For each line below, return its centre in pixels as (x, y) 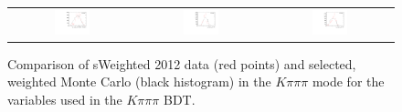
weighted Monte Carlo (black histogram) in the (139, 81)
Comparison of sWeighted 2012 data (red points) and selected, (182, 63)
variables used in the (65, 100)
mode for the (348, 81)
